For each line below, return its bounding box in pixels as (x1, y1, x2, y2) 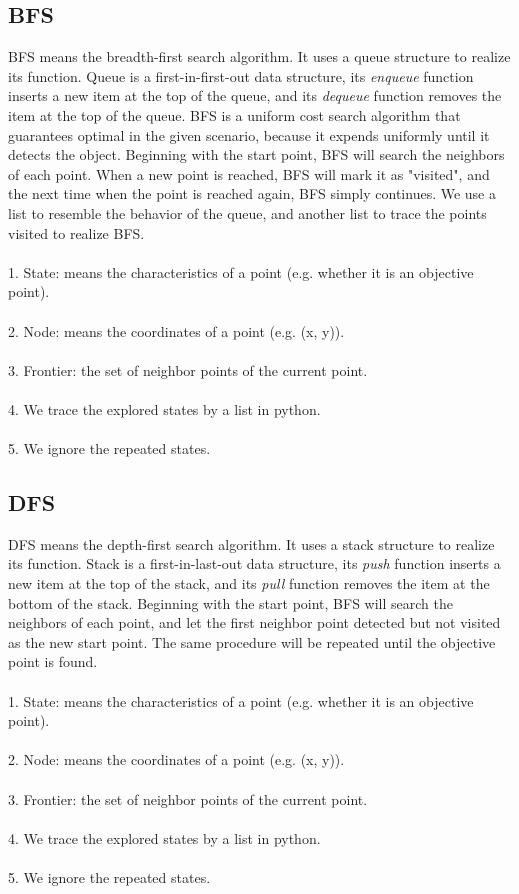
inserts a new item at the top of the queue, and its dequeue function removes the (8, 85, 502, 106)
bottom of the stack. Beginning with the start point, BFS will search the (8, 592, 454, 613)
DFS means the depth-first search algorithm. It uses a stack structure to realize (8, 533, 495, 554)
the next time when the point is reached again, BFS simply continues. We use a (8, 183, 496, 204)
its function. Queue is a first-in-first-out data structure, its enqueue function (8, 65, 474, 86)
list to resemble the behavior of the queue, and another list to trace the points (8, 202, 487, 223)
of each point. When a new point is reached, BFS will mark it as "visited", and (8, 163, 490, 184)
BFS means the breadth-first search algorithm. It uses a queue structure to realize (8, 46, 511, 67)
